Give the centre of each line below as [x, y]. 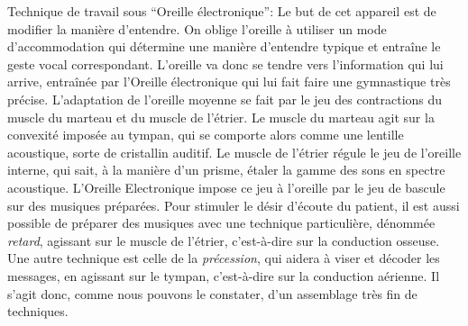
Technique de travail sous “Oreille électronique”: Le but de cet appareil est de [222, 11]
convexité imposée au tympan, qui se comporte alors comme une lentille [206, 135]
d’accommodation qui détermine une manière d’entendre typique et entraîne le [224, 46]
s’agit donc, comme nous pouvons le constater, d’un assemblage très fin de [212, 293]
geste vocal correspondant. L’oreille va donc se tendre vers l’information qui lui [225, 63]
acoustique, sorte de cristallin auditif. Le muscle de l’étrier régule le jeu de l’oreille [234, 152]
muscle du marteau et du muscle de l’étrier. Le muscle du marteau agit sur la [221, 117]
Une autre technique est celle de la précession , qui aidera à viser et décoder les [224, 258]
